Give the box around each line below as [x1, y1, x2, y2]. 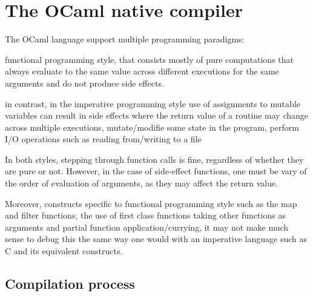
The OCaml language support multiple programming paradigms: [5, 33, 245, 45]
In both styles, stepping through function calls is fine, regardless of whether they [5, 153, 304, 165]
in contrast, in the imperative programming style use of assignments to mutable [5, 97, 300, 110]
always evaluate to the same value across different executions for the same [5, 65, 279, 77]
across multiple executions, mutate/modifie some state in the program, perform [5, 120, 299, 133]
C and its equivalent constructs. [5, 245, 123, 257]
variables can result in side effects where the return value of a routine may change [5, 109, 308, 122]
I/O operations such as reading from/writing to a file [5, 133, 202, 145]
